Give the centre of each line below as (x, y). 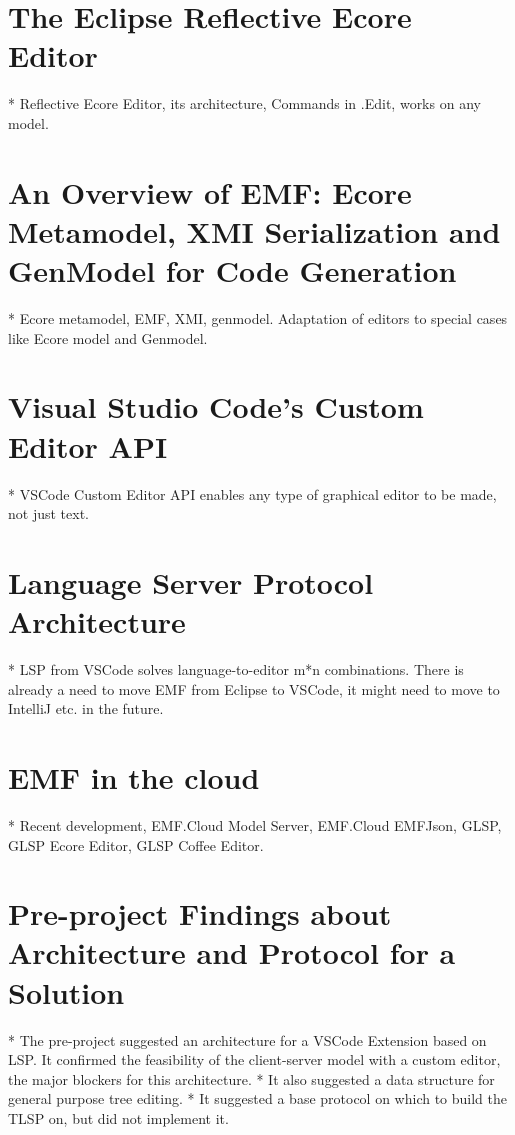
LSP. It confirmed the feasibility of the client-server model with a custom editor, (254, 1059)
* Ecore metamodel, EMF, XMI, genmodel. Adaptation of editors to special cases (258, 318)
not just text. (48, 513)
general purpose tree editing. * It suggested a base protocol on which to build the (258, 1098)
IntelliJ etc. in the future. (86, 708)
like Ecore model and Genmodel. (108, 337)
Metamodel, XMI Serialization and (254, 230)
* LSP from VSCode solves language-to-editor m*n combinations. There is (236, 669)
